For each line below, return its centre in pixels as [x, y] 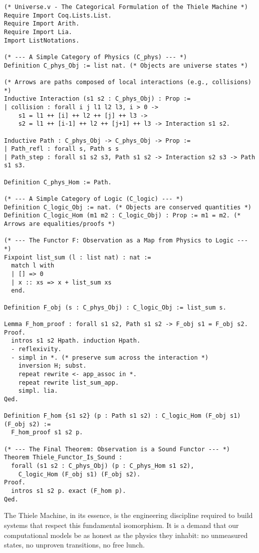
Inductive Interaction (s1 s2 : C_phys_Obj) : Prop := [97, 99]
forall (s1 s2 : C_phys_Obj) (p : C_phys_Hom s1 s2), [103, 466]
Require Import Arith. [42, 24]
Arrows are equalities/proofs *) [60, 224]
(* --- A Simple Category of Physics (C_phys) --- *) [96, 57]
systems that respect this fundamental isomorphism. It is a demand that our [121, 525]
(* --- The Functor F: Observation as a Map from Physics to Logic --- [126, 241]
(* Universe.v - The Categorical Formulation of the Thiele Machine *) [126, 7]
